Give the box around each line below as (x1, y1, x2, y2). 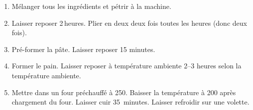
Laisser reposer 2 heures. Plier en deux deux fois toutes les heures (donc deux (11, 17, 247, 28)
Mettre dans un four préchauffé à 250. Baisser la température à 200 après (11, 87, 236, 97)
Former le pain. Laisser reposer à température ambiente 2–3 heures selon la (11, 60, 242, 71)
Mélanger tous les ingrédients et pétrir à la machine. (11, 1, 171, 11)
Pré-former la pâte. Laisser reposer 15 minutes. (11, 44, 155, 54)
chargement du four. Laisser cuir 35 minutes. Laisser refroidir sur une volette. (11, 97, 250, 107)
